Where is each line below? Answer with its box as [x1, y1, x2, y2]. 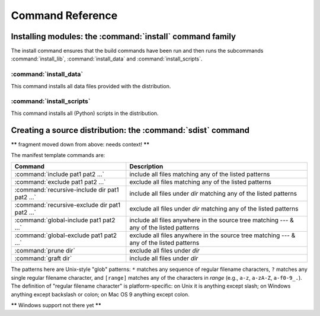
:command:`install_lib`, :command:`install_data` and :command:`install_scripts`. [11, 55, 203, 62]
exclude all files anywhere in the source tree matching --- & [129, 231, 296, 240]
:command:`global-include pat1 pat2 [14, 216, 116, 225]
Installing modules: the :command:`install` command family [11, 31, 236, 42]
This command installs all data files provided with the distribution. [11, 82, 171, 90]
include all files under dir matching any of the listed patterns [129, 190, 297, 198]
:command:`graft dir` [14, 254, 72, 263]
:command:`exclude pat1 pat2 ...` [14, 178, 106, 186]
